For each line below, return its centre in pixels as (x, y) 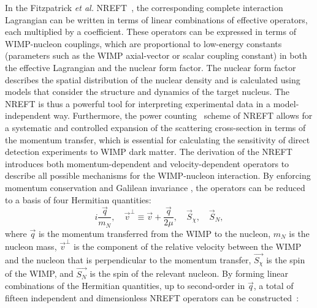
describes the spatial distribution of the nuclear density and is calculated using (153, 79)
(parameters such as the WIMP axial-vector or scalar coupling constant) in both (156, 55)
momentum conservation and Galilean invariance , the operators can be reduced (155, 187)
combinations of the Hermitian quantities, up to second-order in (125, 286)
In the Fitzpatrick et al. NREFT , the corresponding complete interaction (144, 7)
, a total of (273, 286)
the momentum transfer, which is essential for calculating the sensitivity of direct (158, 139)
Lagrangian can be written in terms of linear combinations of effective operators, (156, 19)
